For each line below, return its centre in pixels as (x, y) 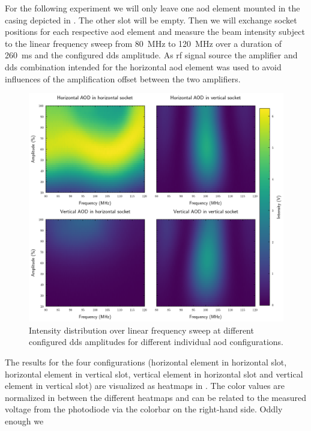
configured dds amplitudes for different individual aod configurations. (156, 342)
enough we (24, 421)
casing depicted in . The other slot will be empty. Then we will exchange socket (151, 20)
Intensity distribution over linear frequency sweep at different (141, 330)
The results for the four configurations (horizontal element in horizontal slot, (146, 362)
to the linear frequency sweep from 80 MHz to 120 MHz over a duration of (143, 43)
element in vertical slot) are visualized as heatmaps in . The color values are (145, 386)
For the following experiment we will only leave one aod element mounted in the (152, 8)
